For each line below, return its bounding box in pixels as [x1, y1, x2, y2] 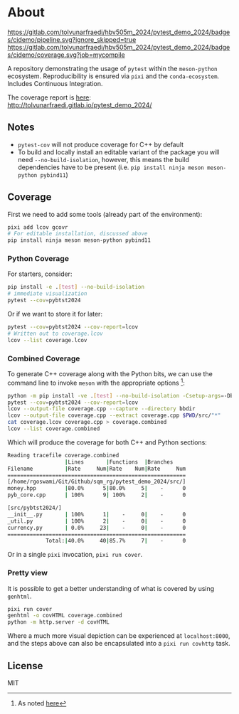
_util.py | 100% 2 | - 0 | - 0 [7, 517, 186, 525]
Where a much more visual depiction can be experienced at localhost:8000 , [7, 632, 230, 640]
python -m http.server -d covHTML [7, 619, 110, 626]
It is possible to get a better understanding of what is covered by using [7, 584, 215, 592]
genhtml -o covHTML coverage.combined [7, 612, 122, 619]
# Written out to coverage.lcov [7, 330, 103, 337]
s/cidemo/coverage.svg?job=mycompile [7, 50, 126, 59]
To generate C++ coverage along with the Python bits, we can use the [7, 370, 213, 378]
